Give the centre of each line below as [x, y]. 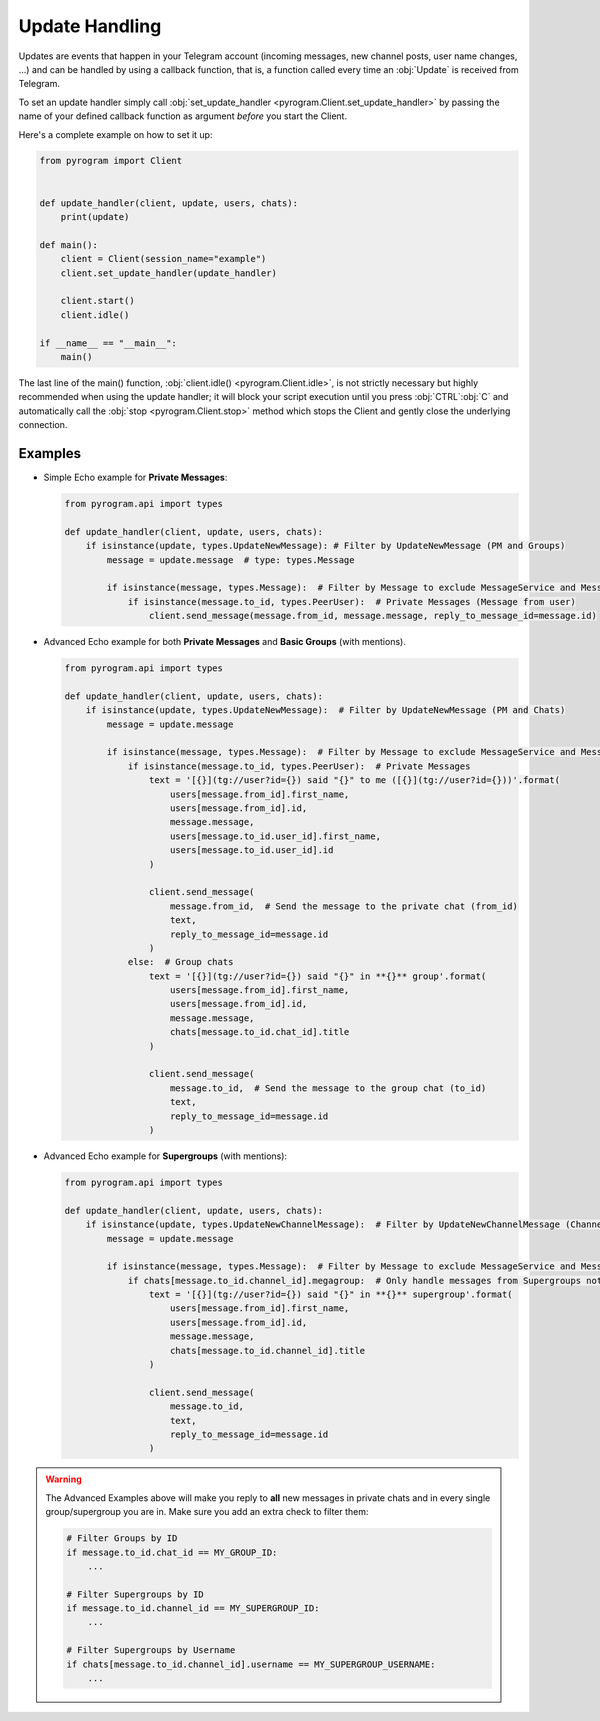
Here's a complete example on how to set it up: [115, 134]
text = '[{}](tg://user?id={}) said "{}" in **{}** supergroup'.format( [331, 1294]
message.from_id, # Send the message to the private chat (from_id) [344, 906]
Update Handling [90, 26]
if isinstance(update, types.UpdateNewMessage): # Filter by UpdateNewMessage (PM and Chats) [325, 710]
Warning [63, 1479]
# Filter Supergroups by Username [151, 1650]
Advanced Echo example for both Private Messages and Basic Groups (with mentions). [225, 642]
